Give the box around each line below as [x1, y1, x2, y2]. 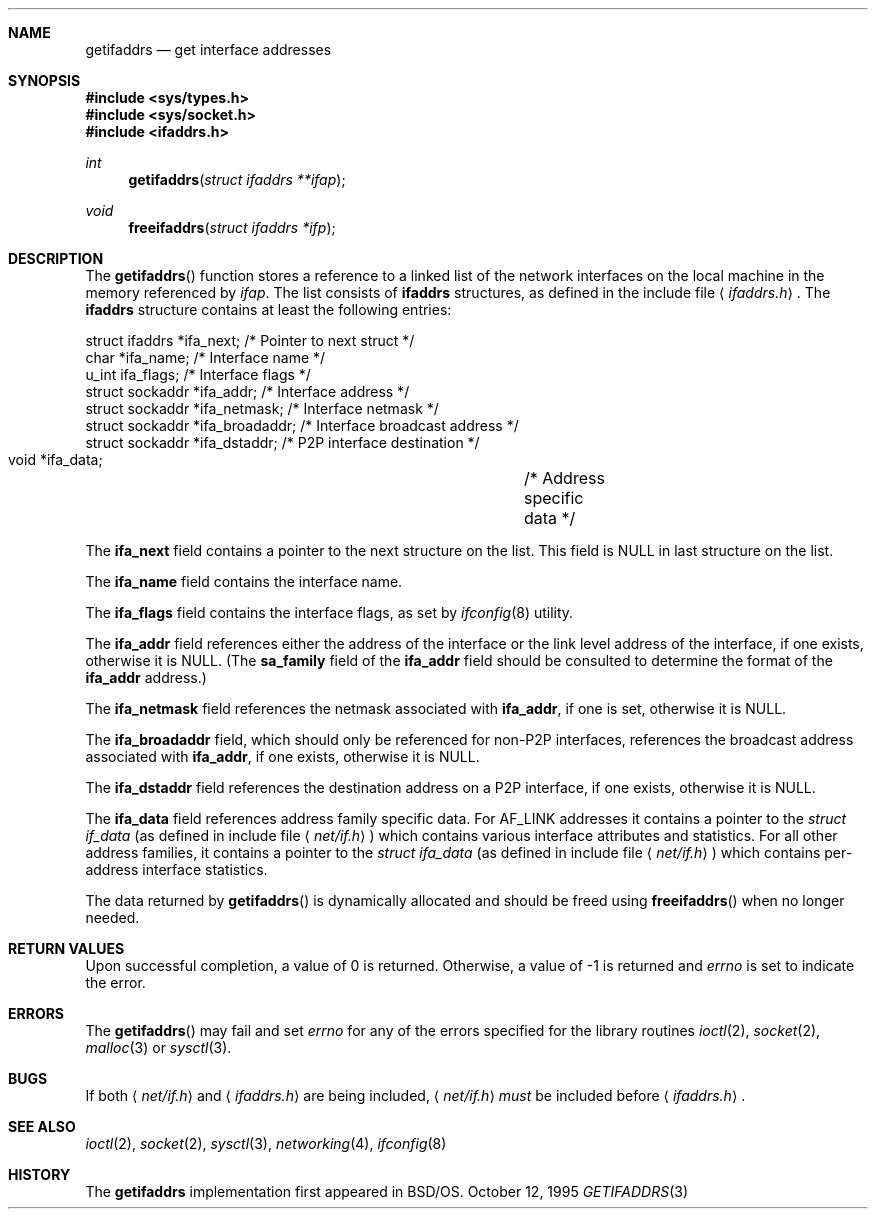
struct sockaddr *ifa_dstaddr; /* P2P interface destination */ [85, 434, 480, 451]
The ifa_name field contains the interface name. [85, 573, 403, 590]
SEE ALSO [8, 1118, 76, 1135]
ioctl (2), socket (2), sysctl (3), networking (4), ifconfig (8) [85, 1135, 447, 1152]
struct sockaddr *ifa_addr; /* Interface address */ [85, 383, 410, 400]
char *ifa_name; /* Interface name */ [85, 349, 326, 366]
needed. [85, 909, 140, 926]
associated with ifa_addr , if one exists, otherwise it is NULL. [85, 748, 480, 765]
